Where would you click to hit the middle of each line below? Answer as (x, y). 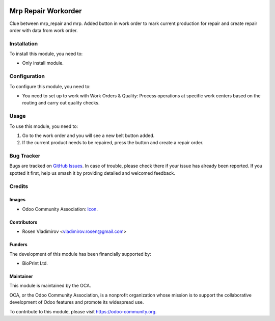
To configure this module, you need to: (50, 86)
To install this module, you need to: (46, 54)
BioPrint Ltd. (35, 263)
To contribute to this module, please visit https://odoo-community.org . (83, 311)
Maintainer (21, 276)
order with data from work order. (44, 30)
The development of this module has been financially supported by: (80, 254)
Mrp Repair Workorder (46, 11)
